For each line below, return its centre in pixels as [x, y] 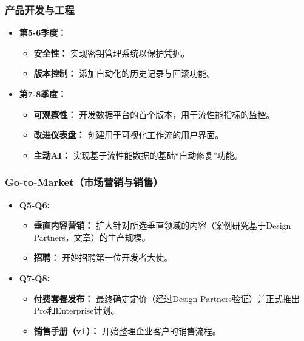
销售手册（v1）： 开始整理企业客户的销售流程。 [127, 330]
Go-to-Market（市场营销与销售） [84, 182]
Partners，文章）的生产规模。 [92, 237]
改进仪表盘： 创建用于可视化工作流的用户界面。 [129, 135]
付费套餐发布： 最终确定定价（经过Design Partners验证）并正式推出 [167, 298]
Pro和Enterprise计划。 [76, 310]
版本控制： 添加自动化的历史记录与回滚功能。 [124, 73]
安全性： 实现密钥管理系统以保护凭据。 [112, 53]
